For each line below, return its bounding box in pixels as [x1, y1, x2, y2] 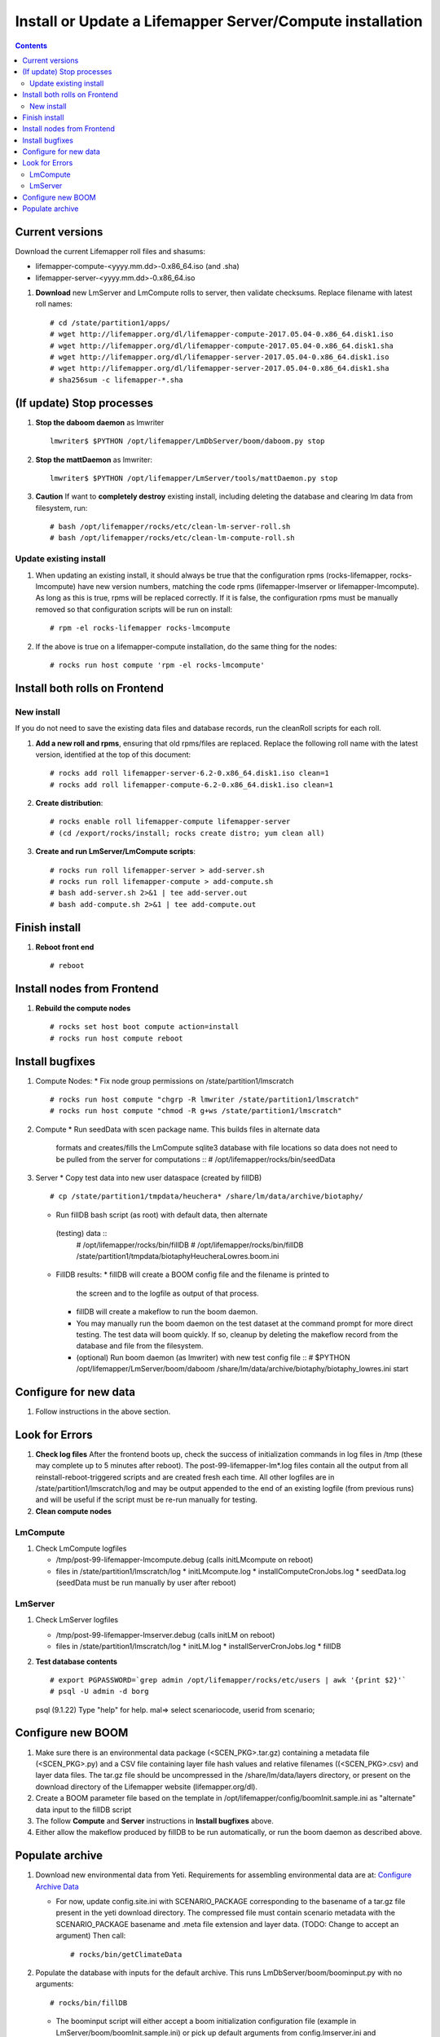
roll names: [35, 299, 73, 309]
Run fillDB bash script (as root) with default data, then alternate [55, 1210, 268, 1220]
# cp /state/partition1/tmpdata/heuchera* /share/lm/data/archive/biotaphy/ [50, 1192, 364, 1201]
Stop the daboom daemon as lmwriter [35, 417, 165, 427]
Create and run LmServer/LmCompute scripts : [35, 847, 196, 856]
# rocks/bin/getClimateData [70, 1950, 183, 1959]
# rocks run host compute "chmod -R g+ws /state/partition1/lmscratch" [50, 1106, 342, 1115]
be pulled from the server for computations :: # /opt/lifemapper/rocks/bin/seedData [55, 1154, 336, 1164]
